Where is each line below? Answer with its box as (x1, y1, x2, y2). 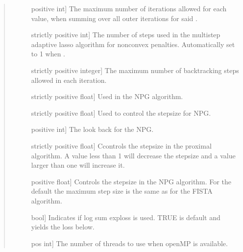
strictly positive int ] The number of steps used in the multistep (31, 29, 220, 40)
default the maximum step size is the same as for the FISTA (31, 186, 213, 196)
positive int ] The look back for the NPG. (31, 124, 154, 134)
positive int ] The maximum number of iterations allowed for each (31, 3, 227, 13)
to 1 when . (31, 49, 66, 59)
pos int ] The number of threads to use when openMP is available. (31, 238, 228, 248)
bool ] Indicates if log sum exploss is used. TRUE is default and (31, 212, 220, 222)
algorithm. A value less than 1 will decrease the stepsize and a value (31, 150, 236, 160)
